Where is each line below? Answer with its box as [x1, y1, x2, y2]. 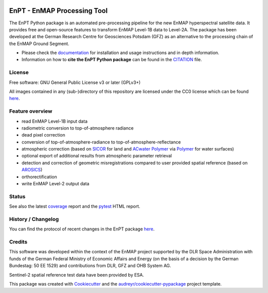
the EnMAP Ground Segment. [9, 40, 69, 47]
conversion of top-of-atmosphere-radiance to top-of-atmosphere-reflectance [21, 139, 181, 145]
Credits [9, 238, 27, 245]
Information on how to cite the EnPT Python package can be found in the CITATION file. [21, 57, 202, 63]
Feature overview [9, 108, 53, 115]
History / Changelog [9, 216, 59, 222]
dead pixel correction [21, 132, 66, 138]
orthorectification [21, 174, 57, 180]
